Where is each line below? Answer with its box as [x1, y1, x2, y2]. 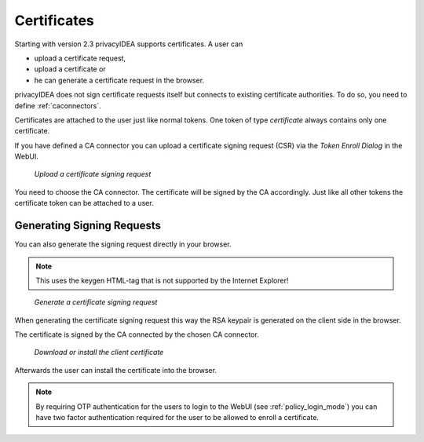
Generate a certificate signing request [34, 298, 158, 307]
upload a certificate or [34, 64, 106, 74]
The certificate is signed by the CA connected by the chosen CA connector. [14, 330, 259, 339]
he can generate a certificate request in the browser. [34, 75, 204, 85]
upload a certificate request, [34, 53, 126, 63]
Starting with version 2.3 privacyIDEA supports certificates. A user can [14, 39, 243, 49]
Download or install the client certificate [34, 348, 164, 357]
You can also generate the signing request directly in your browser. [14, 239, 232, 249]
